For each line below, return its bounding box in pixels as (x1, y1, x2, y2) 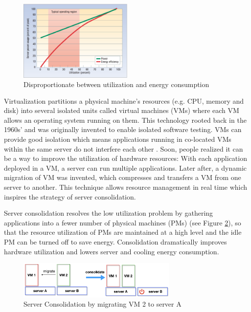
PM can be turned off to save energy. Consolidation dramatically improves (4, 237, 227, 246)
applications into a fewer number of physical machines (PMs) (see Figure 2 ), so (4, 217, 241, 227)
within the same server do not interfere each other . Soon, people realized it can (4, 143, 243, 154)
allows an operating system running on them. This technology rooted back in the (4, 114, 247, 125)
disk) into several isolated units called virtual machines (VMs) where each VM (4, 105, 239, 115)
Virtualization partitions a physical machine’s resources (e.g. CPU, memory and (4, 95, 244, 106)
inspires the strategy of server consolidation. (4, 191, 136, 201)
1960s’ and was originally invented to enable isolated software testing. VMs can (4, 124, 242, 134)
